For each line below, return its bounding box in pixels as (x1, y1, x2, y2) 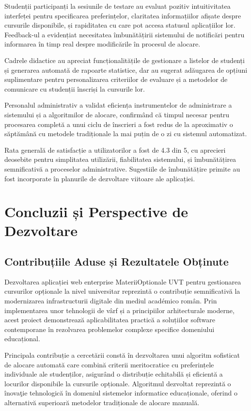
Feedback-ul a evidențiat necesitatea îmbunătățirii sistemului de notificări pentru (4, 29, 245, 39)
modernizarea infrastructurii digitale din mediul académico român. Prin (4, 296, 217, 306)
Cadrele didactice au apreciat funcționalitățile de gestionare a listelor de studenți (4, 55, 245, 65)
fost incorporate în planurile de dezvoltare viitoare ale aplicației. (4, 173, 195, 183)
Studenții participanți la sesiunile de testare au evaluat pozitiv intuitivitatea (4, 1, 231, 11)
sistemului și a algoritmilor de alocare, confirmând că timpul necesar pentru (4, 109, 230, 119)
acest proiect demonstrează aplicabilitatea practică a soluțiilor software (4, 315, 215, 325)
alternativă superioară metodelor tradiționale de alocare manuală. (4, 397, 200, 407)
